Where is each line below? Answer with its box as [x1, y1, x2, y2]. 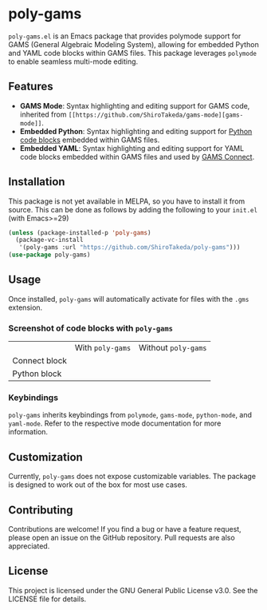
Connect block [12, 355, 68, 366]
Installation [8, 175, 65, 188]
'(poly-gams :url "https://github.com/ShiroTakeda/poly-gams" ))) [18, 244, 241, 252]
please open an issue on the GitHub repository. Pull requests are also [8, 533, 235, 543]
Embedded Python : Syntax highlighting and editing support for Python [19, 126, 253, 136]
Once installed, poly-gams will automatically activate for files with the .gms [8, 294, 249, 303]
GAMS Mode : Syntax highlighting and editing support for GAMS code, [19, 101, 250, 110]
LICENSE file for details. [8, 594, 87, 604]
